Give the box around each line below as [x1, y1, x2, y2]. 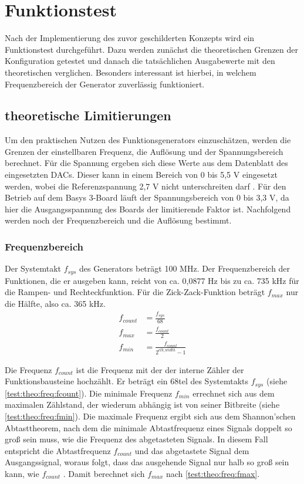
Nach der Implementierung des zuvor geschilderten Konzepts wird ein [5, 32, 255, 44]
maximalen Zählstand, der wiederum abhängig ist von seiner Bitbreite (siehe [5, 398, 280, 411]
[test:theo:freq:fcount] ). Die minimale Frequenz [5, 387, 173, 399]
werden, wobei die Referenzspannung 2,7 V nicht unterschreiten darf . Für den [5, 180, 286, 192]
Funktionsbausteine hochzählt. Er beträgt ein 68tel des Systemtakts [5, 375, 249, 387]
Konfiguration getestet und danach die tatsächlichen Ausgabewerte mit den [5, 55, 275, 67]
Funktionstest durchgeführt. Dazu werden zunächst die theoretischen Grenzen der [5, 43, 298, 55]
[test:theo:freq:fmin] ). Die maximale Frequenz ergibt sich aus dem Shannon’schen [5, 409, 296, 422]
